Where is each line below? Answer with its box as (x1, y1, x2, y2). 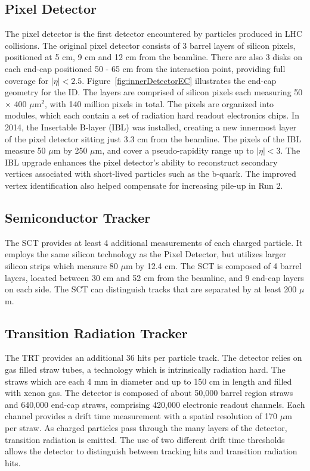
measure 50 (5, 144, 46, 157)
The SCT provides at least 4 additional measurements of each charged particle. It (5, 236, 303, 248)
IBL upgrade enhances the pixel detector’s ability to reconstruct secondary (5, 155, 278, 168)
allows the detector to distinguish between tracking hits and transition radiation (5, 445, 297, 457)
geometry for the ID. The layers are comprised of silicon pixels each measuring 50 (5, 86, 303, 98)
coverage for (5, 74, 49, 86)
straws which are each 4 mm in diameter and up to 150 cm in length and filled (5, 375, 292, 387)
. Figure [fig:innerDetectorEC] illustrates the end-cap (82, 74, 277, 86)
